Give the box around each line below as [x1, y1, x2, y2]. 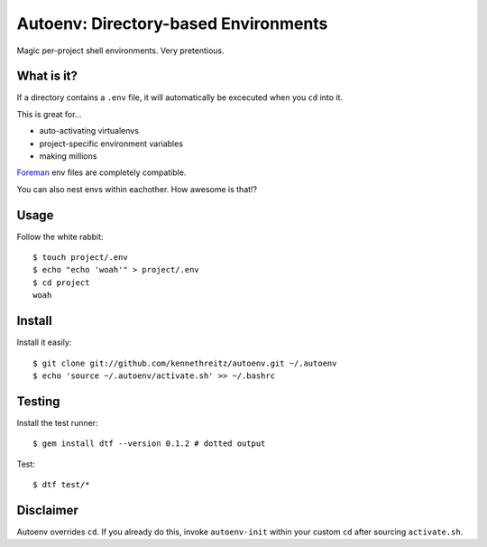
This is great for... [16, 108, 82, 119]
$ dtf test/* [32, 479, 90, 490]
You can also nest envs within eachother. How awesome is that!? [16, 183, 258, 194]
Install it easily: [16, 337, 72, 348]
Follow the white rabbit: [16, 231, 104, 242]
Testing [16, 394, 60, 409]
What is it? [16, 69, 78, 84]
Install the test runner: [16, 417, 98, 428]
